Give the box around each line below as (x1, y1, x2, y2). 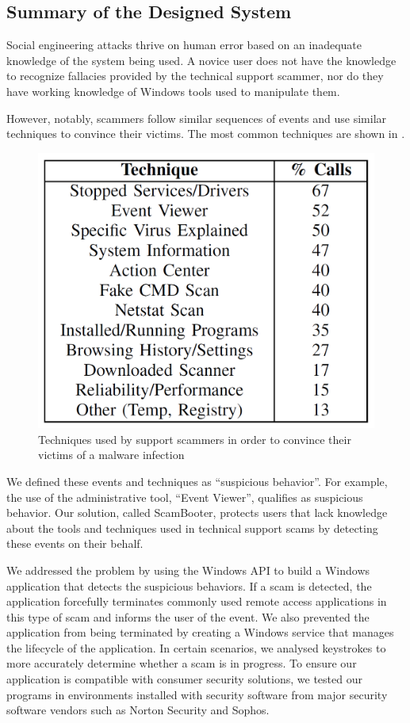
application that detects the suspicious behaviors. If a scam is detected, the (6, 577, 372, 594)
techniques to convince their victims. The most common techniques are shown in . (6, 125, 405, 142)
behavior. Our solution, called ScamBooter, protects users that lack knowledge (6, 504, 388, 521)
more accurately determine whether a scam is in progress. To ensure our (6, 655, 357, 671)
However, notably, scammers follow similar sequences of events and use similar (6, 109, 387, 126)
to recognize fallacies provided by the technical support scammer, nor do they (6, 67, 384, 84)
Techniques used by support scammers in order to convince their (38, 430, 351, 447)
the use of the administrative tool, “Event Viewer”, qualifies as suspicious (6, 488, 363, 505)
